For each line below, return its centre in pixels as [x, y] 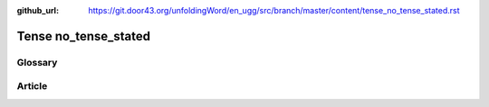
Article [32, 86]
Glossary [37, 62]
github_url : [38, 10]
